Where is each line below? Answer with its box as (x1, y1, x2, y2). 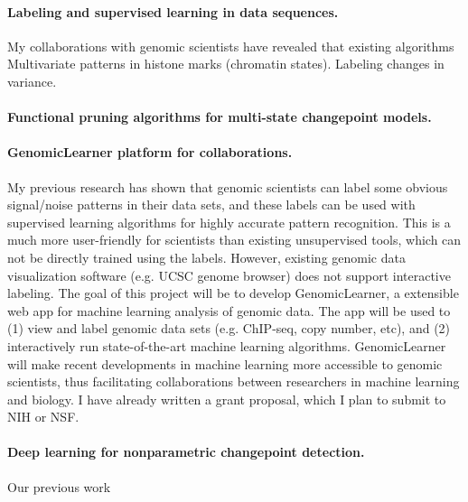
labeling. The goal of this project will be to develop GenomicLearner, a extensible (7, 284, 459, 302)
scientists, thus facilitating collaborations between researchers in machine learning (7, 372, 460, 391)
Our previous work (7, 477, 111, 496)
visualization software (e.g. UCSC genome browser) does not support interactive (7, 265, 451, 284)
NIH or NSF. (7, 407, 80, 426)
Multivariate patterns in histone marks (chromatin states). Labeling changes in (7, 54, 445, 73)
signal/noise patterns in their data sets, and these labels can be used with (7, 195, 416, 214)
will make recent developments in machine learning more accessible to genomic (7, 354, 443, 373)
